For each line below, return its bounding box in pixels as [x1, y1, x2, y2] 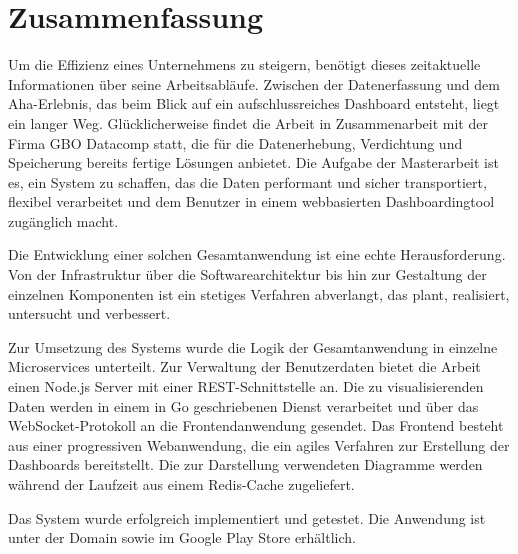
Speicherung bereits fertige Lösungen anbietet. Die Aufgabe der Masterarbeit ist [8, 152, 499, 173]
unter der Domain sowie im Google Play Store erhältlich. [8, 527, 356, 548]
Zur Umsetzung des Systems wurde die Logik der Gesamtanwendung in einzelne [8, 336, 498, 357]
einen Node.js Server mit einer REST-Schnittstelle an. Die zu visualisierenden [8, 376, 484, 397]
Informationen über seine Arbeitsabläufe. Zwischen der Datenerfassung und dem [8, 73, 500, 94]
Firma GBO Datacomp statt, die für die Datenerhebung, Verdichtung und [8, 132, 463, 153]
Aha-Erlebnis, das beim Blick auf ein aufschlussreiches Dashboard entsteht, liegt [8, 93, 500, 114]
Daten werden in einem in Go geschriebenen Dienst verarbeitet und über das [8, 395, 479, 416]
